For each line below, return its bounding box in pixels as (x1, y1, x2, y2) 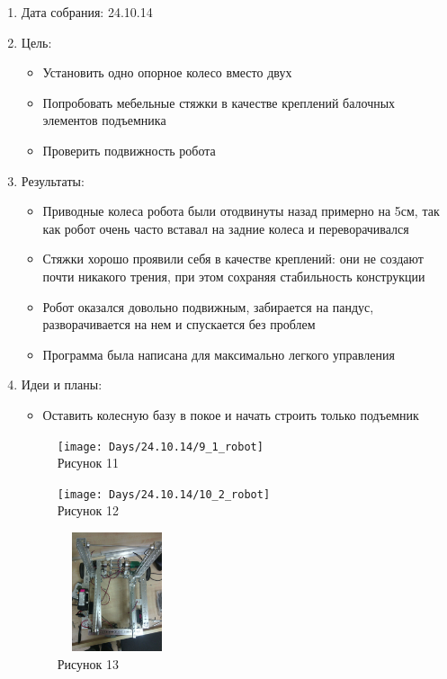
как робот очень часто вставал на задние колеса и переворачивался (42, 219, 409, 237)
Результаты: (21, 171, 85, 190)
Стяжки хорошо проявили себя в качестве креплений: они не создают (42, 249, 424, 268)
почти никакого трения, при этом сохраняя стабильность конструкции (42, 266, 425, 285)
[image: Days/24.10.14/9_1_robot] (57, 440, 264, 453)
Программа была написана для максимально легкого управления (42, 344, 395, 363)
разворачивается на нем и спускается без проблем (42, 315, 316, 334)
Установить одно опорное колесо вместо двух (42, 63, 292, 82)
